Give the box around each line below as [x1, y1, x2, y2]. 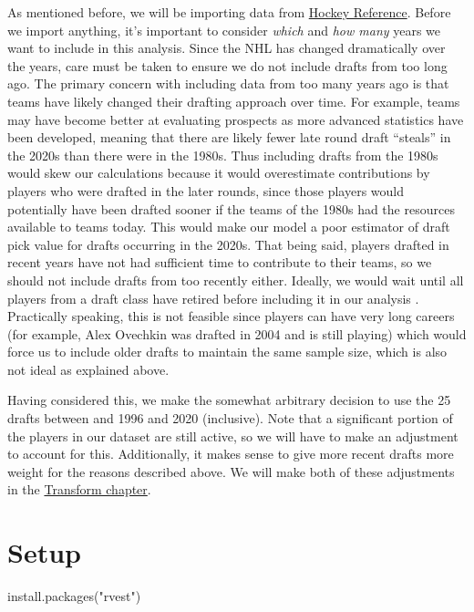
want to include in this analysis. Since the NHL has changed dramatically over [7, 38, 446, 57]
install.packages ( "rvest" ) [7, 586, 141, 606]
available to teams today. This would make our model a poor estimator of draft [7, 217, 450, 236]
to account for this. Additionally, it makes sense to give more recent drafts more [7, 444, 454, 463]
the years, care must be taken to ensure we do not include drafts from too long [7, 56, 448, 75]
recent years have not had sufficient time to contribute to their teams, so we [7, 253, 432, 272]
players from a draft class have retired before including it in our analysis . [7, 288, 419, 307]
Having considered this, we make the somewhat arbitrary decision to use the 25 [7, 390, 451, 410]
